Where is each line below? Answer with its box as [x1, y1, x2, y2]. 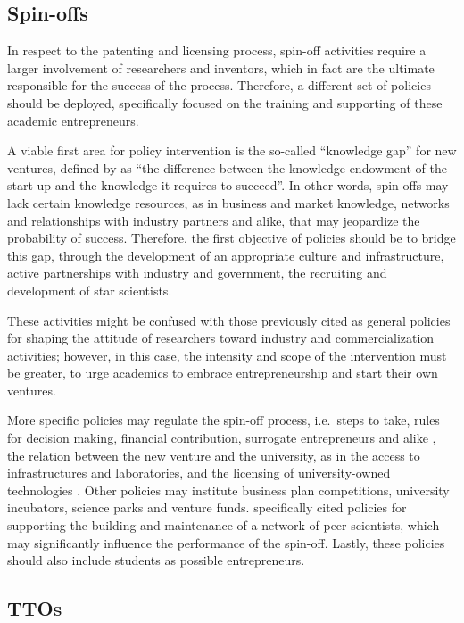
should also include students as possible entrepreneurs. [7, 551, 305, 569]
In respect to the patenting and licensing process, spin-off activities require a [7, 41, 427, 60]
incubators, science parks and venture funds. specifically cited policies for [7, 498, 407, 517]
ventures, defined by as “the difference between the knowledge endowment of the [7, 158, 447, 177]
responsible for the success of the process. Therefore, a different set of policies [7, 76, 431, 95]
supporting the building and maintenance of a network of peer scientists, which [7, 516, 440, 535]
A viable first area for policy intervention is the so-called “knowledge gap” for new [7, 141, 457, 160]
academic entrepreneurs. [7, 111, 139, 129]
